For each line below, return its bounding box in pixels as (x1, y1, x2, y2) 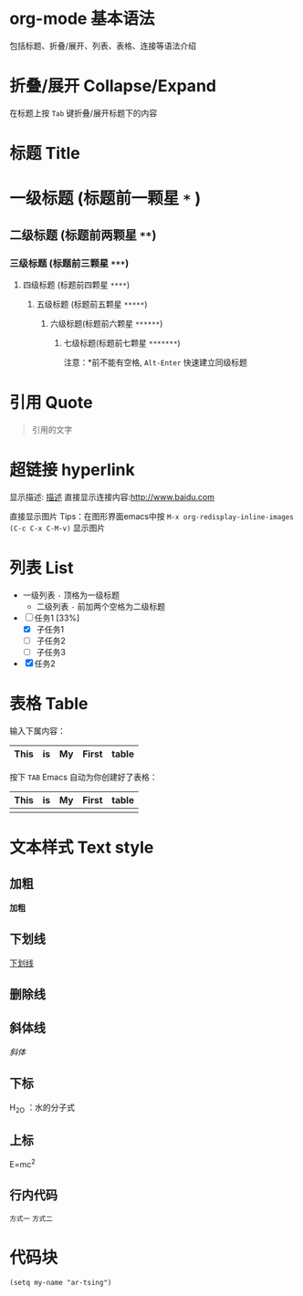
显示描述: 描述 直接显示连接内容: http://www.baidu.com (9, 491, 214, 502)
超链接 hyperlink (9, 460, 135, 480)
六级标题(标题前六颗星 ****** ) (49, 318, 163, 329)
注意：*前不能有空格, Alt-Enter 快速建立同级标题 (63, 357, 248, 368)
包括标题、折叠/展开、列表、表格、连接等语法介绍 (9, 40, 197, 51)
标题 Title (9, 143, 80, 164)
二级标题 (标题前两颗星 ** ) (9, 227, 157, 243)
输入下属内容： (9, 725, 66, 736)
